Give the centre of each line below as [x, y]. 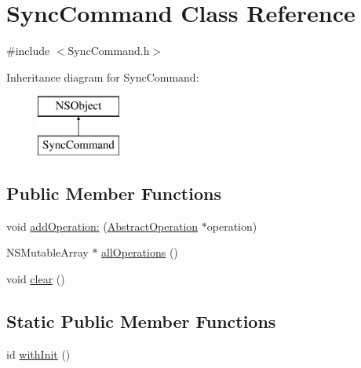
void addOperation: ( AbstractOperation [102, 226]
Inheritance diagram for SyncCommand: [103, 77]
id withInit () [38, 353]
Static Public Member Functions [141, 321]
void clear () [36, 278]
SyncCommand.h [109, 51]
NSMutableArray [47, 252]
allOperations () [140, 252]
